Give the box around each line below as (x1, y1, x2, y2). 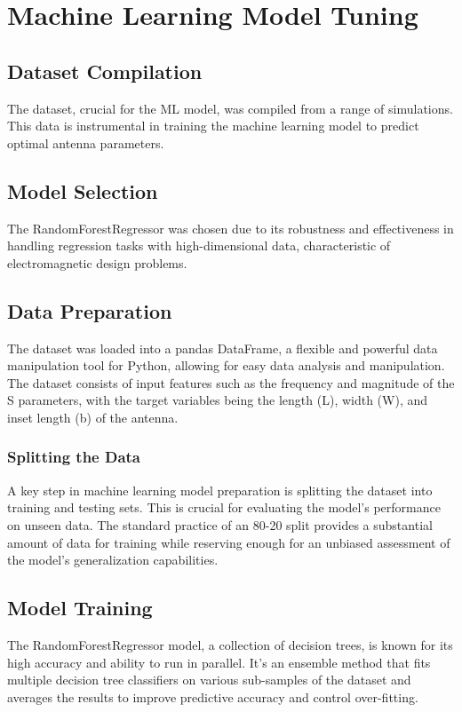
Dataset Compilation (7, 57, 203, 84)
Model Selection (7, 177, 158, 204)
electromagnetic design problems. (7, 253, 187, 272)
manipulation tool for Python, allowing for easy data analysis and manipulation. (7, 356, 445, 375)
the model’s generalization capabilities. (7, 550, 219, 569)
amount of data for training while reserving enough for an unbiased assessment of (7, 533, 450, 551)
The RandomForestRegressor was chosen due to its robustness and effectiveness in (7, 218, 454, 237)
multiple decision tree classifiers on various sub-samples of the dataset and (7, 670, 411, 689)
